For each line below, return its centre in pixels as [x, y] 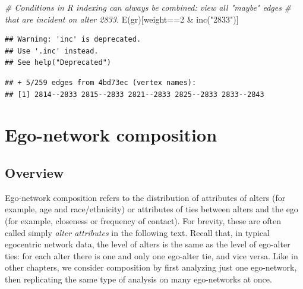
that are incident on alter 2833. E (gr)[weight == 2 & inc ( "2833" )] [122, 19]
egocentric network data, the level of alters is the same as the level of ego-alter [148, 244]
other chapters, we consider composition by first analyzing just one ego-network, [151, 267]
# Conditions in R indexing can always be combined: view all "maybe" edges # [148, 7]
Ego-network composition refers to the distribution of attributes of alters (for [145, 197]
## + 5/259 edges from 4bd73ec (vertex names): [101, 82]
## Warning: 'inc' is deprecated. [73, 40]
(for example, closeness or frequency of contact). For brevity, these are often [143, 220]
